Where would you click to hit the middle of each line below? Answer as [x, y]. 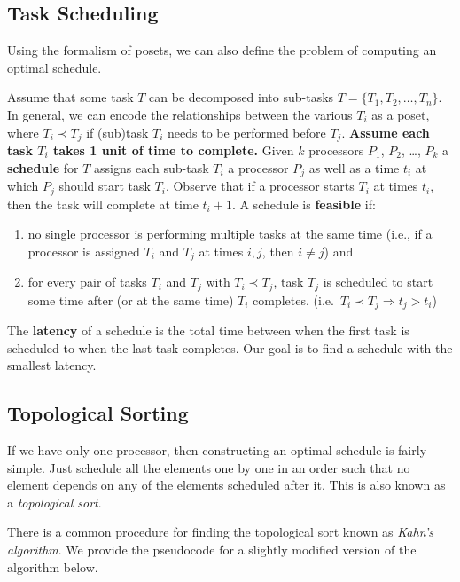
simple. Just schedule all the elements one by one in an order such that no [209, 467]
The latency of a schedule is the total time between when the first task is [208, 330]
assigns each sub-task [152, 167]
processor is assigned [84, 251]
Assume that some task [70, 97]
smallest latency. [52, 365]
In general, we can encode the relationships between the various [180, 114]
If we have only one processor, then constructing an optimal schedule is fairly [217, 450]
